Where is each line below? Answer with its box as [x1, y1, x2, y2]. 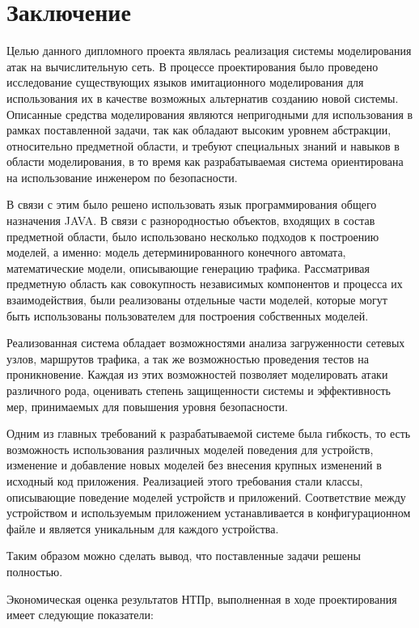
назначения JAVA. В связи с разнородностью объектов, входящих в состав [6, 212, 375, 229]
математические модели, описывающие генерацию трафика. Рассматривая [6, 259, 370, 276]
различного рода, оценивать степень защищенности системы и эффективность [6, 382, 391, 398]
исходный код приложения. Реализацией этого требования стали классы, [6, 472, 363, 489]
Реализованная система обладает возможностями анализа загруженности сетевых [6, 334, 405, 351]
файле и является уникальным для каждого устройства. [6, 520, 279, 537]
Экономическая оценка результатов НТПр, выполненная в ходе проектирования [6, 590, 397, 607]
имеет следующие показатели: [6, 606, 154, 623]
